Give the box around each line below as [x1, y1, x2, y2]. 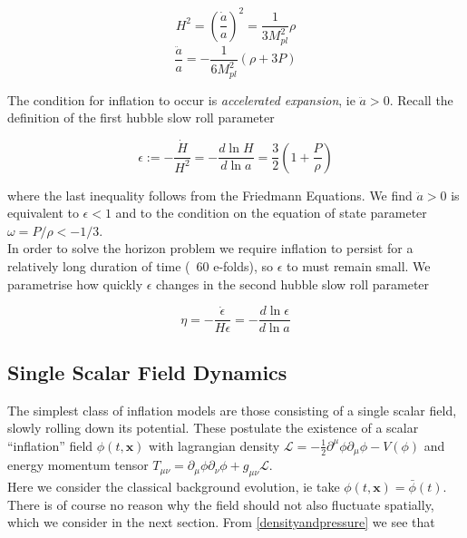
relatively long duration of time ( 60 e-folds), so [7, 257, 274, 275]
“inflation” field [7, 435, 93, 455]
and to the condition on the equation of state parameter [115, 203, 427, 222]
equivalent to [7, 203, 79, 222]
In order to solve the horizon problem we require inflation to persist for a [7, 239, 413, 258]
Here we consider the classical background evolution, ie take [7, 477, 340, 496]
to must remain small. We [287, 257, 431, 275]
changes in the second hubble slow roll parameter [156, 274, 430, 293]
